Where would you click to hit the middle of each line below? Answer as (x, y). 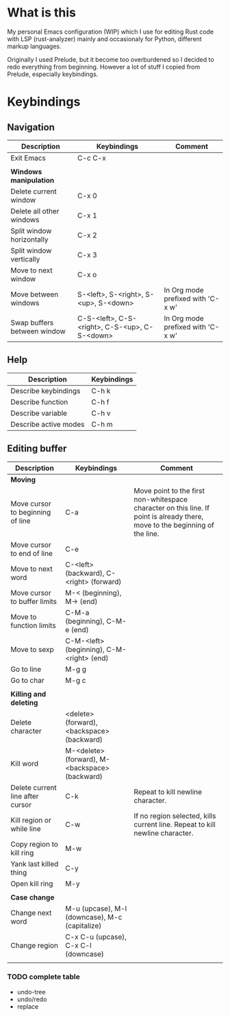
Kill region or (31, 820)
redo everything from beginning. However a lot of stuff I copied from (104, 67)
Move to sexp (32, 649)
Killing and (28, 694)
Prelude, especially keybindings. (53, 74)
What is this (42, 13)
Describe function (39, 401)
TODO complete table (43, 977)
